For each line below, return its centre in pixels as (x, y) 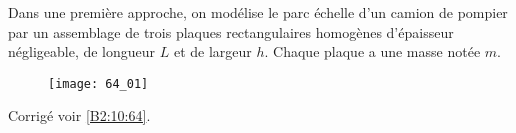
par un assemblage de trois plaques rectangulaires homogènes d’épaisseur (231, 31)
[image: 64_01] (98, 83)
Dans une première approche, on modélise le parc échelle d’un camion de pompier (258, 12)
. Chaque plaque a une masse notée (372, 51)
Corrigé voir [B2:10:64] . (79, 115)
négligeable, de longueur (82, 51)
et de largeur (212, 51)
